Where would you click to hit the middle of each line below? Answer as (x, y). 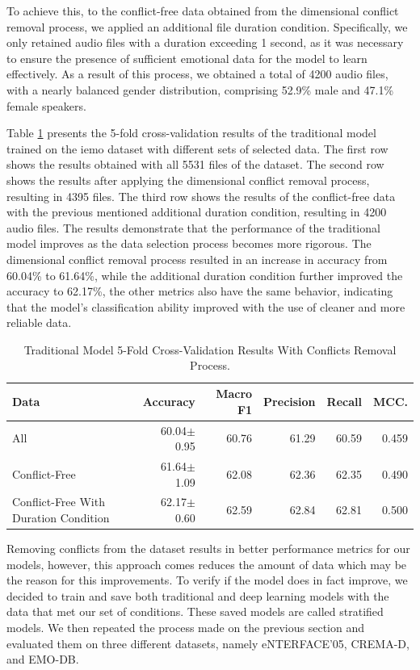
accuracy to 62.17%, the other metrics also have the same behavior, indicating (200, 291)
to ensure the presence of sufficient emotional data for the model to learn (187, 58)
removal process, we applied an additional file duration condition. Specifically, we (207, 26)
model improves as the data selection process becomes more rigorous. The (189, 243)
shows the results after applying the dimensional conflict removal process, (188, 180)
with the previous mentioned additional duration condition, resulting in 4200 (197, 212)
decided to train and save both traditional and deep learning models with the (198, 595)
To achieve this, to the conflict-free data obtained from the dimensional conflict (203, 10)
